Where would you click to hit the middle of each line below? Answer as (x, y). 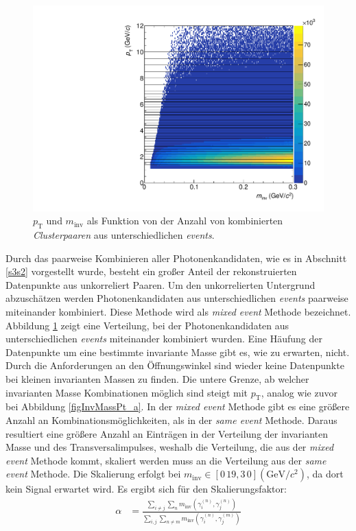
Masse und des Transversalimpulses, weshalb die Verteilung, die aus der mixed (170, 447)
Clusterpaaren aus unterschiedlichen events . (124, 235)
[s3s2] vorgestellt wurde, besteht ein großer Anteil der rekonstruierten (151, 271)
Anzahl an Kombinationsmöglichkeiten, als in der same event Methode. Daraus (171, 420)
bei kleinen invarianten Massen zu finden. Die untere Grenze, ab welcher (157, 378)
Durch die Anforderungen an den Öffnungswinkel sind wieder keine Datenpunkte (175, 365)
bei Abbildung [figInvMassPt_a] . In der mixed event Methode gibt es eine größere (178, 406)
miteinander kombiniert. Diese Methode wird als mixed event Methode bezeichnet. (178, 312)
